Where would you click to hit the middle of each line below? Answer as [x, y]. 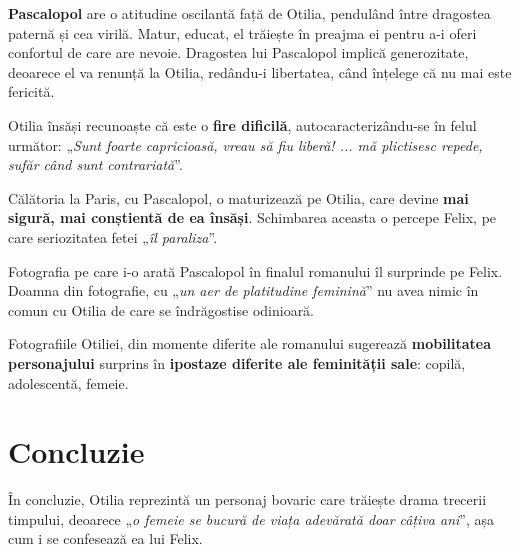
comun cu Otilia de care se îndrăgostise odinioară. [161, 309]
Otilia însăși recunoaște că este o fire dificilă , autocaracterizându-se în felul [242, 124]
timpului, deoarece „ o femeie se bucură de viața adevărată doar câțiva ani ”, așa [251, 518]
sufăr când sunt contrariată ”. [95, 164]
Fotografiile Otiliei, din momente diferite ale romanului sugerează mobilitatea [250, 343]
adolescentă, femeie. [68, 382]
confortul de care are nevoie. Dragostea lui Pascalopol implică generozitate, [238, 52]
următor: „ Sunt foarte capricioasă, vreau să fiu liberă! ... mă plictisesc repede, [245, 144]
